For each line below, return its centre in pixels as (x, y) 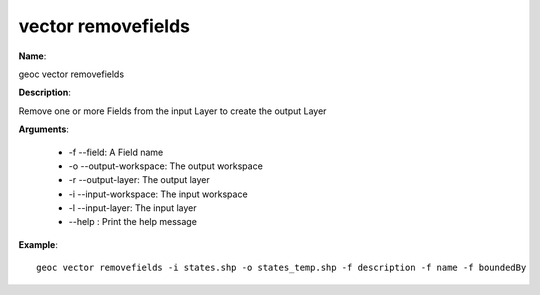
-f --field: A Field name (116, 152)
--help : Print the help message (132, 222)
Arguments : (44, 129)
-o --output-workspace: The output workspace (166, 166)
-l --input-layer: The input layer (132, 208)
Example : (38, 244)
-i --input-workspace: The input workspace (158, 194)
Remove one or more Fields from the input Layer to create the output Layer (172, 111)
